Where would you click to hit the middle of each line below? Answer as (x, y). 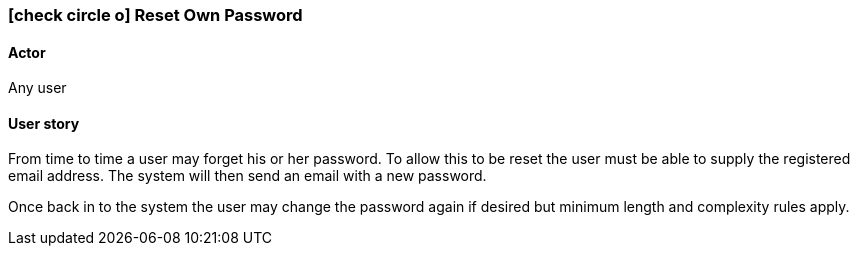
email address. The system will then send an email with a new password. (247, 176)
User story (44, 123)
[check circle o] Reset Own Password (155, 15)
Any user (37, 88)
